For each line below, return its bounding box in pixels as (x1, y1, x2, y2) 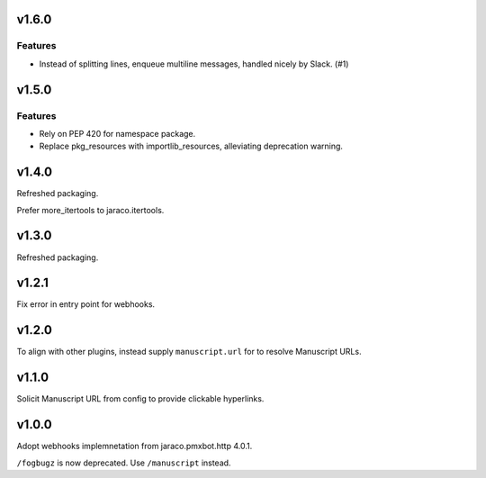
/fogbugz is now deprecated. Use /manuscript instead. (16, 457, 231, 468)
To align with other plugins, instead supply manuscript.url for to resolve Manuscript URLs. (16, 347, 362, 357)
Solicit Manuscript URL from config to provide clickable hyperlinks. (16, 393, 265, 404)
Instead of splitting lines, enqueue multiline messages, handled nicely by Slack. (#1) (39, 59, 349, 69)
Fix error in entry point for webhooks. (16, 299, 156, 310)
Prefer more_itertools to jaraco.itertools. (16, 204, 165, 215)
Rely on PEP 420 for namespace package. (39, 128, 196, 139)
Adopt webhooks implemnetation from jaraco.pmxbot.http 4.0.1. (16, 441, 253, 452)
